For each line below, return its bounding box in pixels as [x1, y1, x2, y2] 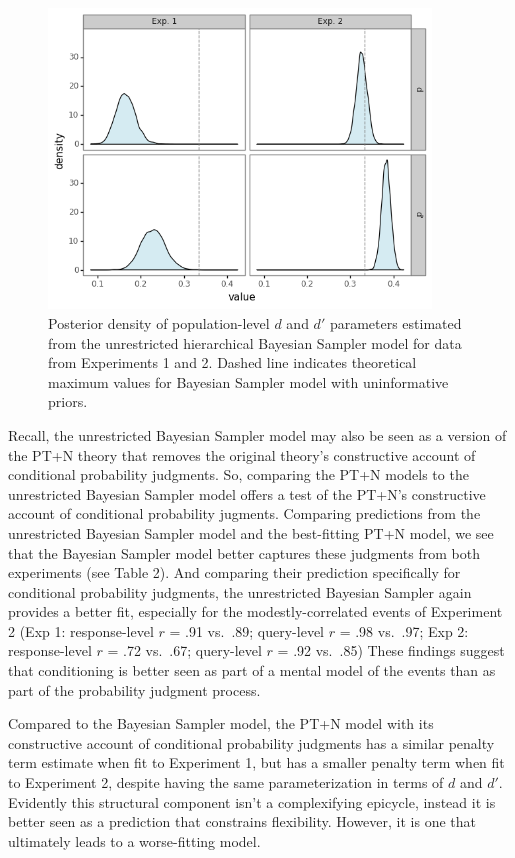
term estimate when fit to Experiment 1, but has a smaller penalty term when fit [8, 752, 505, 773]
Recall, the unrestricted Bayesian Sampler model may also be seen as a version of [8, 424, 507, 445]
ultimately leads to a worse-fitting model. [8, 830, 261, 851]
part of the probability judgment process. [8, 679, 261, 700]
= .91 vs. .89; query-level [169, 620, 324, 641]
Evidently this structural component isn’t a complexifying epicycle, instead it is [8, 791, 496, 812]
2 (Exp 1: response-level [8, 620, 154, 641]
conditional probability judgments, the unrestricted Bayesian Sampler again [8, 581, 472, 602]
